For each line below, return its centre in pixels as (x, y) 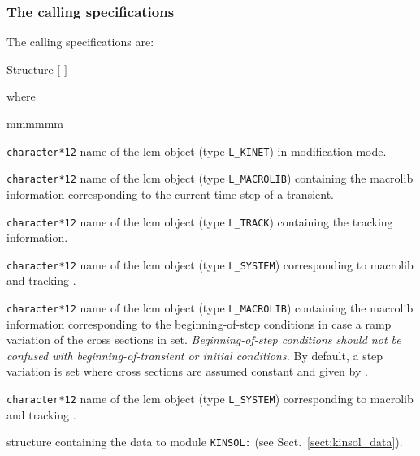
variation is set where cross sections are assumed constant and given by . (187, 371)
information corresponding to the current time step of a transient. (170, 194)
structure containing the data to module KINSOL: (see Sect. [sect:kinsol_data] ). (205, 442)
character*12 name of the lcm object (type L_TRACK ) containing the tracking (200, 221)
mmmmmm (35, 123)
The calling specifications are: (80, 42)
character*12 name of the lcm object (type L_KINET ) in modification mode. (197, 151)
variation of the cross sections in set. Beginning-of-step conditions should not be (204, 340)
